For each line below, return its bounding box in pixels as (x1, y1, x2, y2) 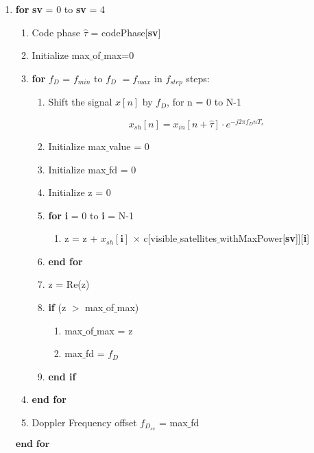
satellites (180, 231, 217, 245)
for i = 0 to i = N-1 (48, 208, 134, 222)
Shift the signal (48, 95, 112, 109)
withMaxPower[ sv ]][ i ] (219, 231, 310, 245)
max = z (96, 323, 133, 337)
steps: (186, 71, 210, 85)
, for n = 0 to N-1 (167, 95, 241, 109)
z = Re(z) (48, 277, 90, 291)
